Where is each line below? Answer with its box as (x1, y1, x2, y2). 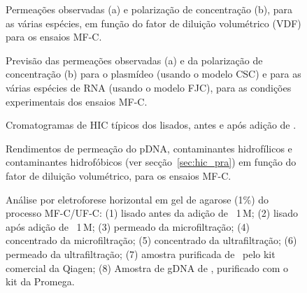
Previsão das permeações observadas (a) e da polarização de (6, 52, 263, 67)
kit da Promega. (6, 274, 75, 289)
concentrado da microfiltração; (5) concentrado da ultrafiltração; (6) (6, 233, 297, 248)
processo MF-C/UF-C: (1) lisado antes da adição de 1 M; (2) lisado (6, 206, 299, 220)
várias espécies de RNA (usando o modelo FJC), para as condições (6, 80, 292, 94)
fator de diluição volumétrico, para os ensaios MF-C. (6, 168, 231, 183)
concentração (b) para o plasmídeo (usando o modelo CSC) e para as (6, 66, 301, 81)
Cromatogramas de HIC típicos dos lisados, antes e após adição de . (6, 117, 297, 132)
